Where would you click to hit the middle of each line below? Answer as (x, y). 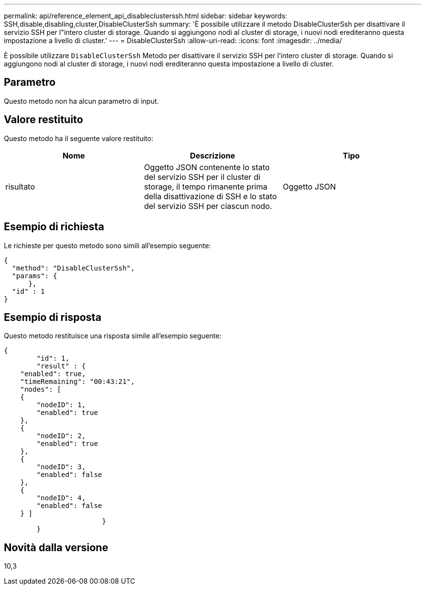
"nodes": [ (41, 390)
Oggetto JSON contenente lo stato (207, 167)
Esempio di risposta (53, 317)
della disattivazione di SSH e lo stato (210, 196)
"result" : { (61, 366)
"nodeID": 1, (61, 405)
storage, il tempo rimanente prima (205, 186)
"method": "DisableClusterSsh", (73, 268)
